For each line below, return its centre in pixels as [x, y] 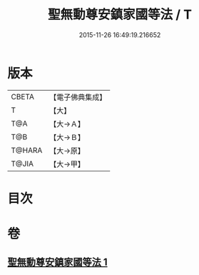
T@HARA [27, 150]
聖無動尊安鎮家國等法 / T [120, 15]
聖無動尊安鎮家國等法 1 [58, 262]
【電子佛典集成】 [78, 97]
